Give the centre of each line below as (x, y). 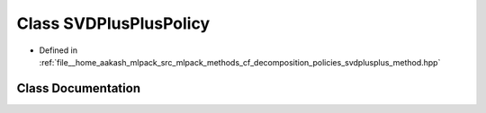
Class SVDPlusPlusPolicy (113, 23)
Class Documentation (79, 88)
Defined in (58, 50)
